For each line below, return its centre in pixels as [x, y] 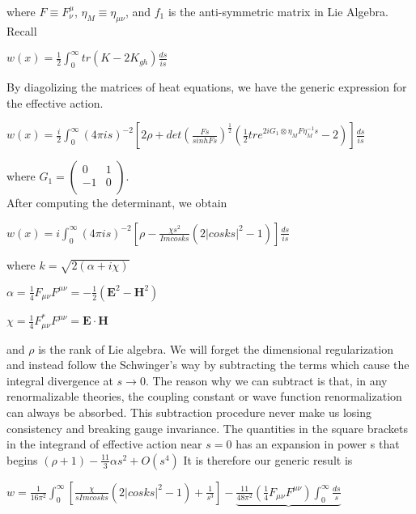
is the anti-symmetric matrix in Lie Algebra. [278, 11]
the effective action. [55, 102]
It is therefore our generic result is [268, 459]
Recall [22, 30]
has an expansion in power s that [318, 444]
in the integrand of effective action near [104, 444]
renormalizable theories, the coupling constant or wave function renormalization [204, 396]
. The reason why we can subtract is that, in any [266, 380]
